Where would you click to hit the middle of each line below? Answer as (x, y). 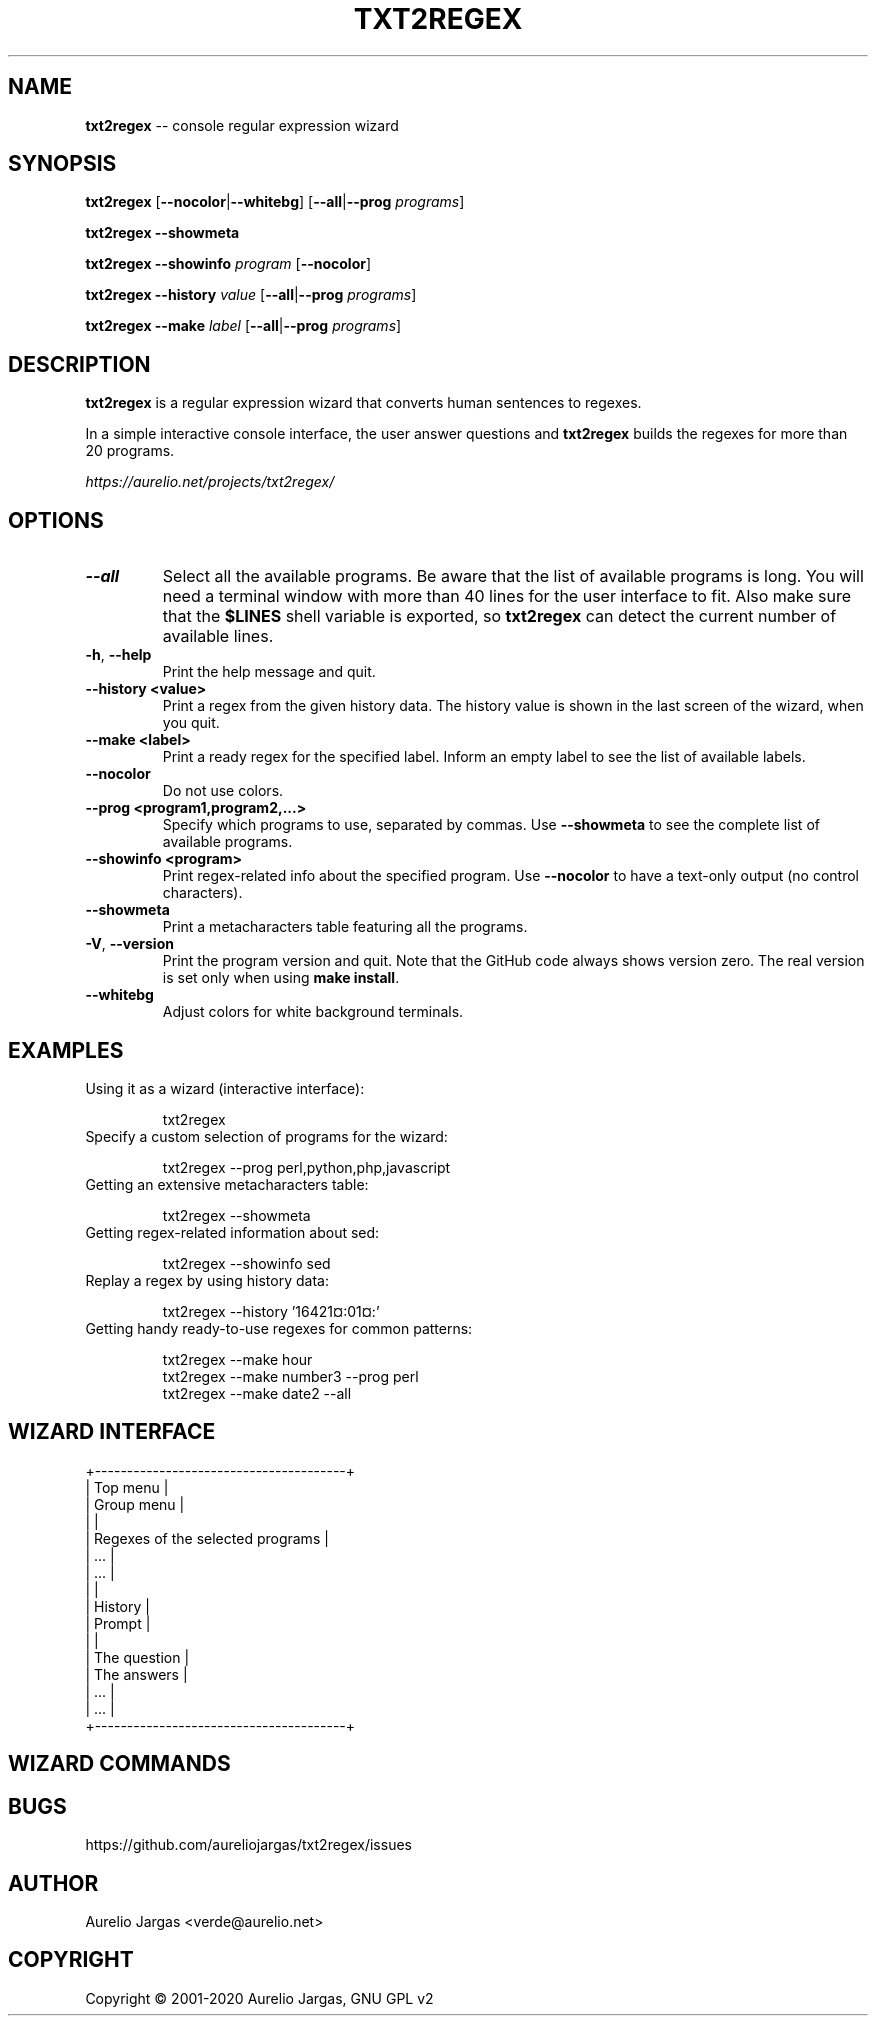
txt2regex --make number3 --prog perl (290, 1376)
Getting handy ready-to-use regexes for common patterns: (279, 1328)
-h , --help (118, 655)
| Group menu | (135, 1504)
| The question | (137, 1657)
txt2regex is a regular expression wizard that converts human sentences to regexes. (363, 403)
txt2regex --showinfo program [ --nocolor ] (228, 264)
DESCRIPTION (79, 364)
